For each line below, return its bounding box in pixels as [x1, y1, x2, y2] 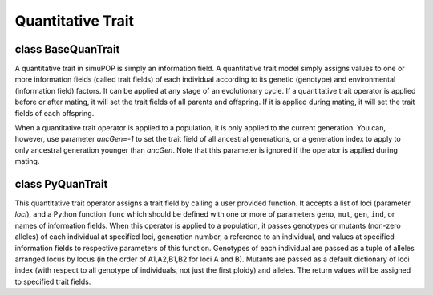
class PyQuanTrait [14, 177, 108, 191]
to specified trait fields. [14, 277, 91, 286]
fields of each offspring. [14, 108, 95, 118]
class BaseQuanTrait [14, 42, 120, 56]
